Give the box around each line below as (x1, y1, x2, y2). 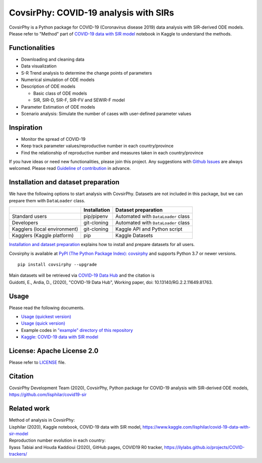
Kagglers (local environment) (12, 226, 79, 232)
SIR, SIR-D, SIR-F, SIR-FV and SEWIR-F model (33, 97, 125, 103)
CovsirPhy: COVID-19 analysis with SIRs (9, 7, 174, 18)
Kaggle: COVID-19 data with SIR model (21, 334, 98, 340)
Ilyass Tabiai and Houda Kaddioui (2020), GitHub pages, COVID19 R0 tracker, (9, 444, 164, 450)
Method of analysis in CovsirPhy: (9, 417, 75, 423)
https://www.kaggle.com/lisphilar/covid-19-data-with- (142, 424, 251, 430)
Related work (9, 404, 50, 413)
